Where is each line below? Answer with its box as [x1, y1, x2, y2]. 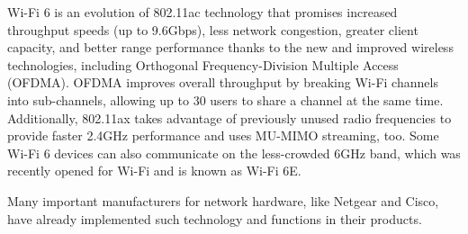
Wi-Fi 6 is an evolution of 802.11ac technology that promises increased [7, 3, 398, 21]
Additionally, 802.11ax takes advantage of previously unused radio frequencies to [7, 108, 452, 127]
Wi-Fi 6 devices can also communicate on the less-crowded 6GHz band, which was [7, 143, 461, 162]
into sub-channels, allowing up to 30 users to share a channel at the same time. [7, 90, 444, 109]
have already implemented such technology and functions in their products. [7, 209, 422, 228]
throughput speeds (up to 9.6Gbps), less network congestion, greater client [7, 20, 418, 39]
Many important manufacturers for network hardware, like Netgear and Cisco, [7, 191, 439, 210]
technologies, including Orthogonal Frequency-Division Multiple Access [7, 55, 399, 74]
